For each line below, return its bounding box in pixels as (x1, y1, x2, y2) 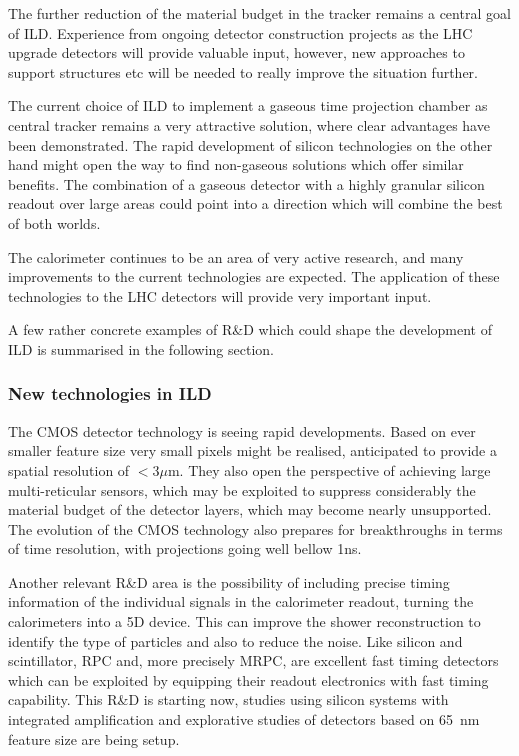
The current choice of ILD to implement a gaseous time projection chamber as (8, 95, 488, 116)
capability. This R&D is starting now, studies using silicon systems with (8, 689, 449, 710)
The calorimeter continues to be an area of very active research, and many (8, 246, 464, 267)
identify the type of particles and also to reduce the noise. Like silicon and (8, 630, 463, 651)
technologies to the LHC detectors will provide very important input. (8, 285, 432, 306)
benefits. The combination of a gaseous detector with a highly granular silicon (8, 173, 485, 194)
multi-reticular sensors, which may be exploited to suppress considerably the (8, 479, 476, 500)
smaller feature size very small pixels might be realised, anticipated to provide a (8, 440, 497, 461)
